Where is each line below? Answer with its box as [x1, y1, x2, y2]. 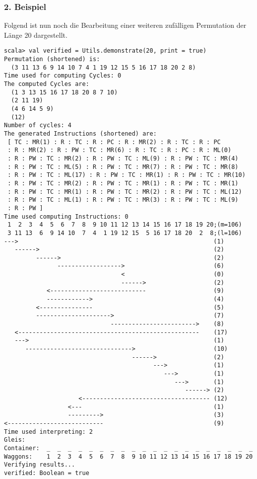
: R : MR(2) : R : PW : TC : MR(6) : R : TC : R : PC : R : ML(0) [7, 147, 232, 154]
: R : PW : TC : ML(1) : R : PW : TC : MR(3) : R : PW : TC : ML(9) [7, 196, 239, 204]
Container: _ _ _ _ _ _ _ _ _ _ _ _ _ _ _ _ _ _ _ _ [4, 444, 253, 452]
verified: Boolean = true [4, 469, 89, 477]
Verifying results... [4, 461, 75, 469]
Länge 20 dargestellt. [4, 29, 67, 40]
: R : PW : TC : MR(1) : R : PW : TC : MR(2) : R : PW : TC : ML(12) [7, 188, 242, 195]
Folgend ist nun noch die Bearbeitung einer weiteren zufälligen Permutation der [4, 20, 247, 30]
